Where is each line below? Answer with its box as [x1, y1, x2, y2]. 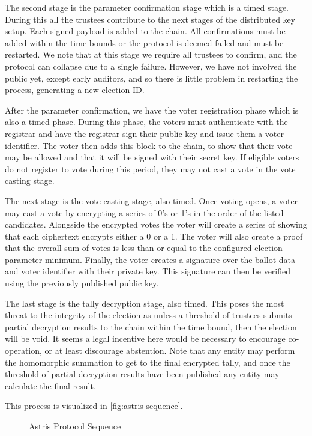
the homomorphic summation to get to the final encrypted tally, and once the [5, 356, 290, 368]
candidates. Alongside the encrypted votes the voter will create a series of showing [5, 218, 307, 231]
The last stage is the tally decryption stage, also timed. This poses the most [5, 297, 284, 309]
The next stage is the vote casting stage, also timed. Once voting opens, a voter [5, 194, 298, 207]
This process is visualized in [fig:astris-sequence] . [5, 399, 183, 412]
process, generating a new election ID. [5, 83, 145, 96]
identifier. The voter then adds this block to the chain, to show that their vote [5, 139, 293, 151]
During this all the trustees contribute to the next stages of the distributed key [5, 13, 296, 25]
